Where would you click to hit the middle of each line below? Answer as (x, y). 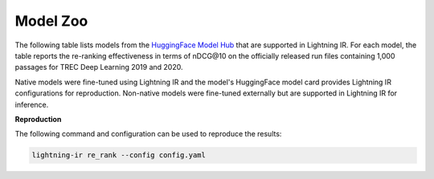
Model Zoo (51, 21)
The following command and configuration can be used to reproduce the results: (148, 134)
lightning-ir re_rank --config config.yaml (119, 155)
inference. (32, 104)
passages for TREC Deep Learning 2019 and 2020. (99, 67)
